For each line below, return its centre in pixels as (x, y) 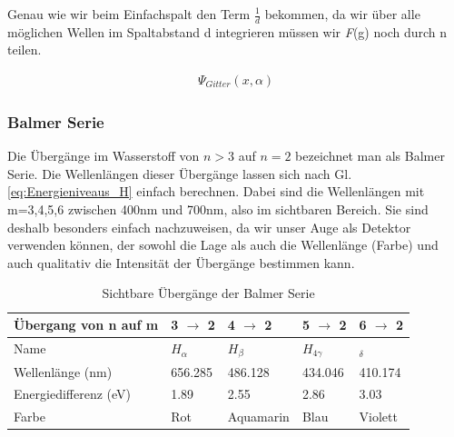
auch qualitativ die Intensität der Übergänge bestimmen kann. (181, 262)
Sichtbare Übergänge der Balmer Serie (208, 293)
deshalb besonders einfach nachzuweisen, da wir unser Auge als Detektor (209, 227)
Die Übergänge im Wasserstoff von (104, 156)
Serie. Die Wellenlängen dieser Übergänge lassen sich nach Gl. (180, 173)
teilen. (25, 50)
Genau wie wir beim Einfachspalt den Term (129, 14)
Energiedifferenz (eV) (72, 394)
